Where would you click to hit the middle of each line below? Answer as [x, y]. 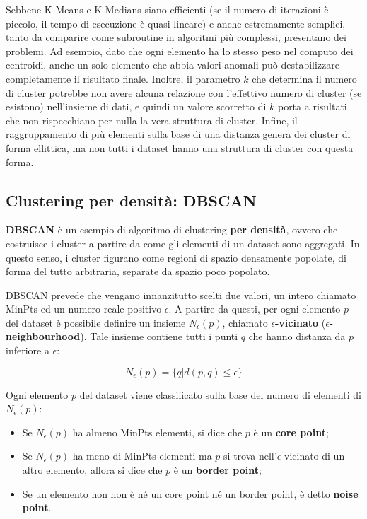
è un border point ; [217, 470]
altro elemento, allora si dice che [92, 470]
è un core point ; [291, 432]
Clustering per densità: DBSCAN [131, 200]
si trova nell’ [250, 456]
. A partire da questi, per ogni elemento [255, 309]
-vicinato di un [313, 456]
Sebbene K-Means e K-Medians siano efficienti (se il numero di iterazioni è [167, 9]
